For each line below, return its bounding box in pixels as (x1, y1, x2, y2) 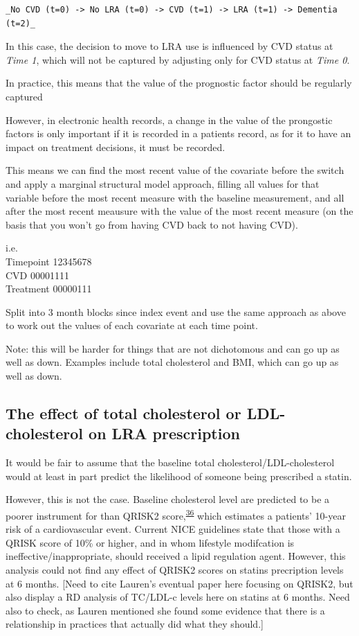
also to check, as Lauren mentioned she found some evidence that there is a (6, 603, 325, 617)
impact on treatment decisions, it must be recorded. (6, 139, 225, 154)
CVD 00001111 (6, 267, 69, 282)
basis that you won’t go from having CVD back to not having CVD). (6, 217, 298, 231)
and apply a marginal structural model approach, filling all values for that (6, 176, 320, 191)
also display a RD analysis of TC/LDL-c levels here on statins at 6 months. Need (6, 590, 350, 604)
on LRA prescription (89, 423, 240, 444)
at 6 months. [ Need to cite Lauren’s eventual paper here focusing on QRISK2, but (6, 576, 353, 590)
